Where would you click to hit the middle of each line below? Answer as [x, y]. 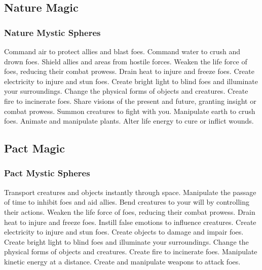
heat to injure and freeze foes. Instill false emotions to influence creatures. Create [130, 222]
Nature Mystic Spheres [52, 32]
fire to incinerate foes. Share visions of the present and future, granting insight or [130, 101]
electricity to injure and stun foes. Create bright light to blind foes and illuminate [131, 81]
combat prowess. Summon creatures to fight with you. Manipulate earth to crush [130, 111]
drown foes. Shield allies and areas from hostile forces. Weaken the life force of [126, 61]
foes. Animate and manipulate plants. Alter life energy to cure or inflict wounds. [129, 121]
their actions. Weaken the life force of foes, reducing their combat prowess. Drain [130, 211]
